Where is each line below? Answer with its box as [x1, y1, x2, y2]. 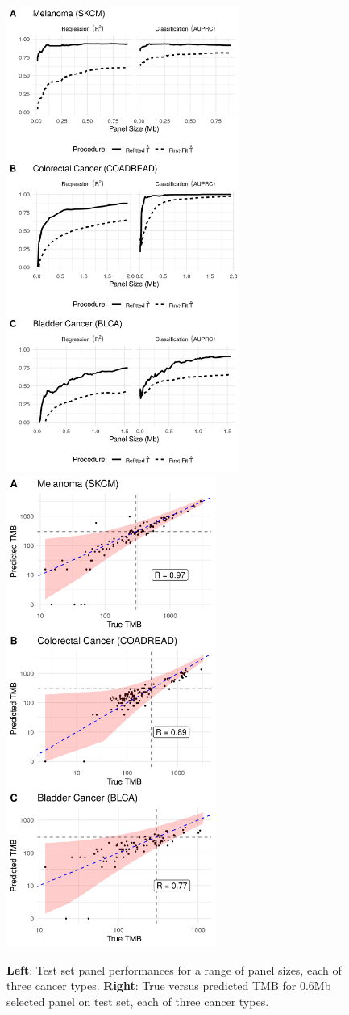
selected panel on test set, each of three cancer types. [6, 992, 269, 1009]
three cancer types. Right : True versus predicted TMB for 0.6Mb [6, 977, 331, 994]
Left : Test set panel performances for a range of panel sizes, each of [6, 961, 342, 978]
